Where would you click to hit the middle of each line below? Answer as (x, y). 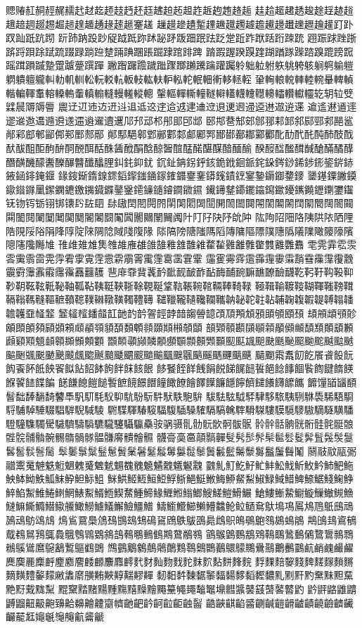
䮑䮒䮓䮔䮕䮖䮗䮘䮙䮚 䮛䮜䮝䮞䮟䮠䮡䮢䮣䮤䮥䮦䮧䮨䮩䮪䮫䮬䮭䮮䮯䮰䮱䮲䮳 (180, 410)
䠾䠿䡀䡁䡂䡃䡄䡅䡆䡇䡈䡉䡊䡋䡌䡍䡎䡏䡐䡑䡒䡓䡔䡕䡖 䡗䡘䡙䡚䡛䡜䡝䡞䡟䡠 (180, 78)
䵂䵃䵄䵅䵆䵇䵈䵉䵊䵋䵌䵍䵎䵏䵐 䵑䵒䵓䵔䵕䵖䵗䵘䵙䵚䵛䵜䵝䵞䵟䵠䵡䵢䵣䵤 (180, 575)
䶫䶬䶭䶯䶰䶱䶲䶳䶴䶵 (55, 616)
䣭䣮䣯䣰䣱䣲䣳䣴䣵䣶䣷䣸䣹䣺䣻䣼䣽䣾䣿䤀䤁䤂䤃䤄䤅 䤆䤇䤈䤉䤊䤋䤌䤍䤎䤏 (180, 147)
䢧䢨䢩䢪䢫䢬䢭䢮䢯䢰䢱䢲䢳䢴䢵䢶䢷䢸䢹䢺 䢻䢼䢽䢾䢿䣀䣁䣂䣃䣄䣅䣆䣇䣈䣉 (180, 120)
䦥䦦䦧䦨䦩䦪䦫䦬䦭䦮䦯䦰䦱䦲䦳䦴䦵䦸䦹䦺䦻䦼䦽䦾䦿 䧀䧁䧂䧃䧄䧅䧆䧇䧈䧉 (180, 216)
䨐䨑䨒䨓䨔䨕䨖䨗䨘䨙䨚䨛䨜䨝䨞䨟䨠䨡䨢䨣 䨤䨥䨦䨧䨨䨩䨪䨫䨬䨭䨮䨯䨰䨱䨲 (180, 258)
